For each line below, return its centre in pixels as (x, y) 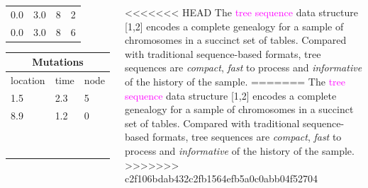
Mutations (58, 62)
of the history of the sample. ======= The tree (235, 81)
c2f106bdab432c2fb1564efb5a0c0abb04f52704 (221, 178)
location (28, 80)
